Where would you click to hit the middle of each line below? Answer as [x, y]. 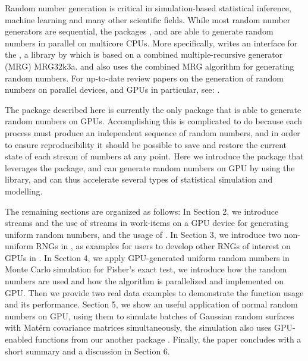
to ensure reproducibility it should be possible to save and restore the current [146, 144]
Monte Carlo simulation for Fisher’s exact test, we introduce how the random [146, 269]
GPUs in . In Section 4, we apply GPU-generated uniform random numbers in [147, 257]
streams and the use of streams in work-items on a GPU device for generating [147, 223]
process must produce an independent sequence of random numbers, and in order [153, 132]
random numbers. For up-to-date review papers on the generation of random [144, 78]
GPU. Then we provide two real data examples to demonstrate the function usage [154, 292]
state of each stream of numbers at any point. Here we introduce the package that [154, 156]
